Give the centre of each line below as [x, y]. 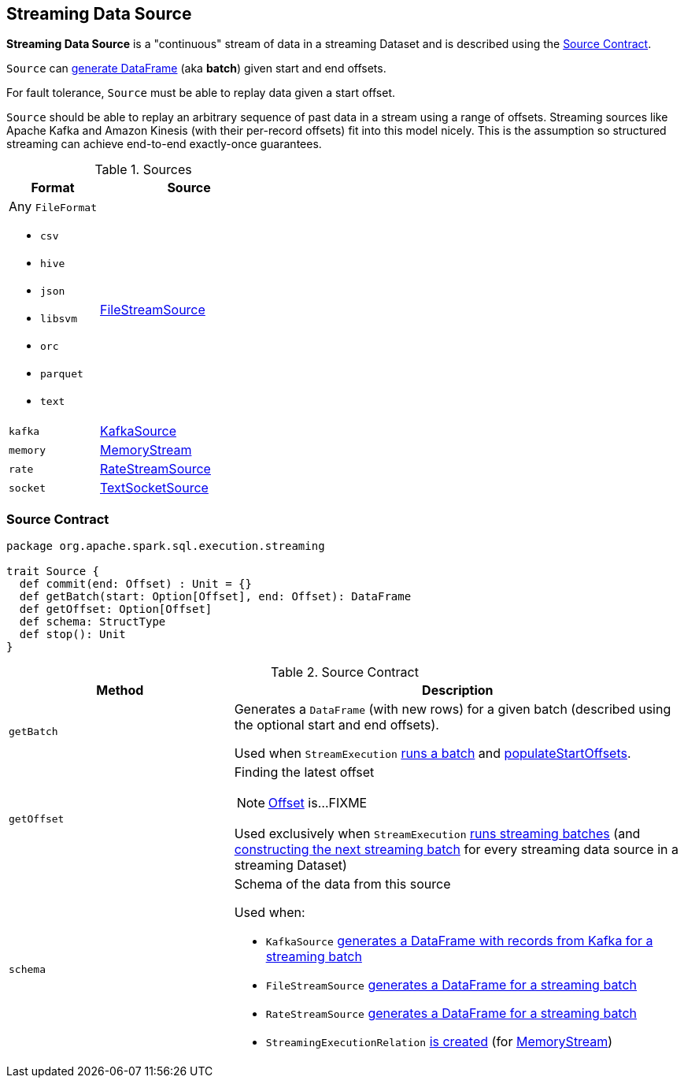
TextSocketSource [154, 488]
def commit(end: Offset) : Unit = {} [135, 584]
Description [458, 690]
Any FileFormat [53, 207]
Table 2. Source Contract [345, 672]
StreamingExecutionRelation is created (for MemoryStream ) [439, 1042]
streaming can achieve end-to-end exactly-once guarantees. [164, 144]
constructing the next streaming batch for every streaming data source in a [456, 850]
